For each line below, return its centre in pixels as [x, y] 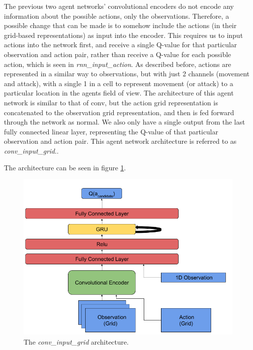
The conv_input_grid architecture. [76, 341]
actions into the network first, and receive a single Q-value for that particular [121, 45]
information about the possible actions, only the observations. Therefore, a [117, 16]
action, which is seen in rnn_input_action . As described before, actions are [118, 64]
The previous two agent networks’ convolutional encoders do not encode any [119, 6]
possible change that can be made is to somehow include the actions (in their [120, 25]
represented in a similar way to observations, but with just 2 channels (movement [127, 74]
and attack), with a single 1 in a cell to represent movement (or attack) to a [119, 83]
